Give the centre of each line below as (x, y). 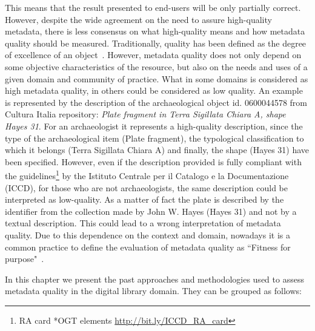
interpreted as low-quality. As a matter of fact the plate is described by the (144, 199)
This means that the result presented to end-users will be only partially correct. (153, 7)
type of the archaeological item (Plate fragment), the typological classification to (154, 138)
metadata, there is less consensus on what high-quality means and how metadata (155, 31)
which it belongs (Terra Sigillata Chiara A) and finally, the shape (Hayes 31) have (157, 150)
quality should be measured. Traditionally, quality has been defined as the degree (156, 43)
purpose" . (25, 259)
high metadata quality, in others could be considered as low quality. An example (154, 90)
